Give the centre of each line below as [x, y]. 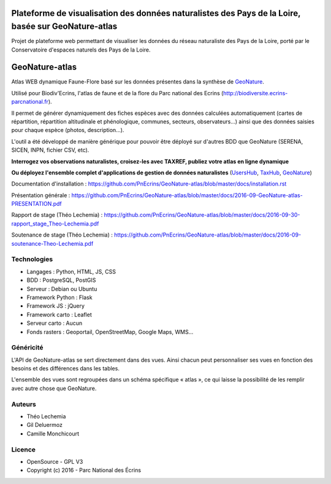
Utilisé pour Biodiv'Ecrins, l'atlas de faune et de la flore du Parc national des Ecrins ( [117, 93]
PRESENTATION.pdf [37, 204]
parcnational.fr [30, 102]
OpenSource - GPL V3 [55, 461]
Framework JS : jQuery [56, 306]
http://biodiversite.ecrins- [255, 93]
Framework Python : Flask [59, 297]
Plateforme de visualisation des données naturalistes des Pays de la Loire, [156, 13]
